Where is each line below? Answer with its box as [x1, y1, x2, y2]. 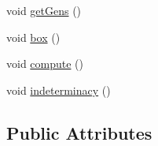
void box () [6, 28, 61, 45]
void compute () [6, 55, 84, 72]
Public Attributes [6, 120, 152, 144]
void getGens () [6, 2, 82, 18]
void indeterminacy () [6, 81, 111, 98]
